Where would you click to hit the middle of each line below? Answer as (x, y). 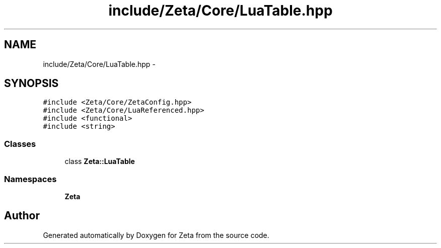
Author (22, 216)
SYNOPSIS (31, 84)
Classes (20, 144)
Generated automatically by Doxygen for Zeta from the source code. (156, 235)
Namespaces (30, 179)
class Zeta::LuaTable (100, 161)
